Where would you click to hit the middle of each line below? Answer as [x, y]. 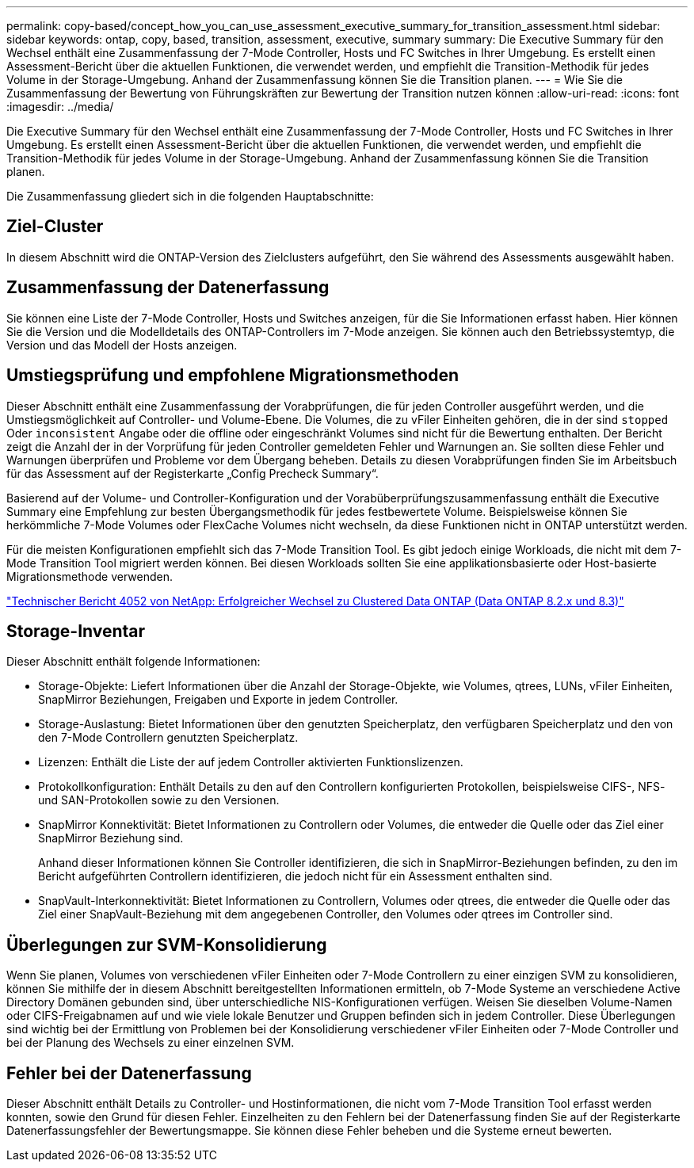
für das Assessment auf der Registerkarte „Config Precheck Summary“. [193, 473]
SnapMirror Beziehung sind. [111, 838]
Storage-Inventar [76, 631]
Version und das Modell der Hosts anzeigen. [122, 345]
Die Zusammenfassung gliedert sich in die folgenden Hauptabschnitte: [190, 196]
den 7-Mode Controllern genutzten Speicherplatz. [168, 738]
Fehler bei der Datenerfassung [129, 1073]
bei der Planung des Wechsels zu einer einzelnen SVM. [151, 1043]
